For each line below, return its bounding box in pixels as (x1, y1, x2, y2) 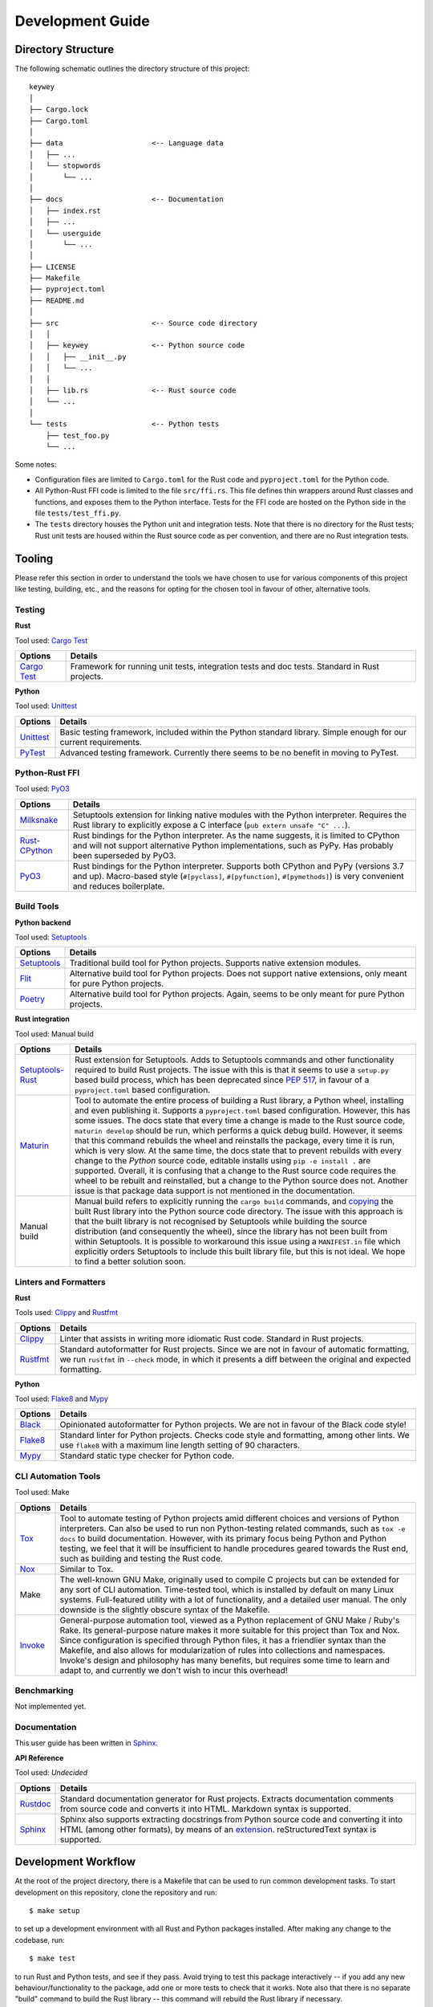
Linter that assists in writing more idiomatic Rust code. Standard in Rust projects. (59, 1333, 364, 1344)
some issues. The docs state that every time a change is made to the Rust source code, (75, 1115, 405, 1126)
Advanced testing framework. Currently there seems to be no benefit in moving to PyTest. (59, 747, 399, 758)
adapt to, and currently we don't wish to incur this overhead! (59, 1664, 288, 1675)
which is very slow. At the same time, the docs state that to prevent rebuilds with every (75, 1145, 403, 1156)
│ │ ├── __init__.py (29, 352, 127, 361)
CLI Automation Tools (14, 1470, 101, 1481)
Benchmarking (14, 1684, 74, 1696)
